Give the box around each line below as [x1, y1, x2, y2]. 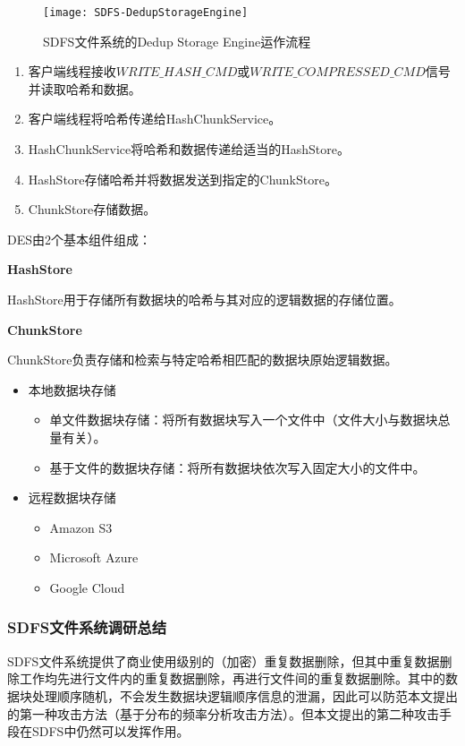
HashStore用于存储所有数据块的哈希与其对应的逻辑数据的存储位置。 [7, 290, 402, 308]
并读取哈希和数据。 [28, 79, 141, 98]
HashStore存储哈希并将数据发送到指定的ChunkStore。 [28, 169, 337, 188]
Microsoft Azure [49, 548, 139, 567]
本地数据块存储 [28, 380, 116, 399]
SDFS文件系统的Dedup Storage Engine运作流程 [43, 31, 311, 50]
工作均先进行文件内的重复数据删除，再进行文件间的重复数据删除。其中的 [19, 669, 445, 688]
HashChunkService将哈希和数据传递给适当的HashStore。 [28, 140, 350, 159]
